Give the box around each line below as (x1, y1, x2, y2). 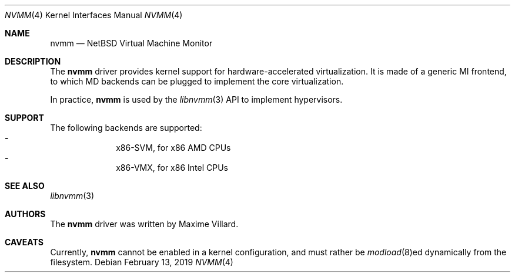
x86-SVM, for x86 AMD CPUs (116, 143, 231, 153)
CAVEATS (5, 237, 44, 247)
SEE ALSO (5, 181, 45, 191)
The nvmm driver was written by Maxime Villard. (50, 219, 239, 229)
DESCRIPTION (5, 56, 61, 66)
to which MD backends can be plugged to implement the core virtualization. (50, 76, 344, 86)
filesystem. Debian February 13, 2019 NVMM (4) (50, 257, 233, 267)
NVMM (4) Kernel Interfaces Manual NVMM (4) (5, 10, 183, 20)
